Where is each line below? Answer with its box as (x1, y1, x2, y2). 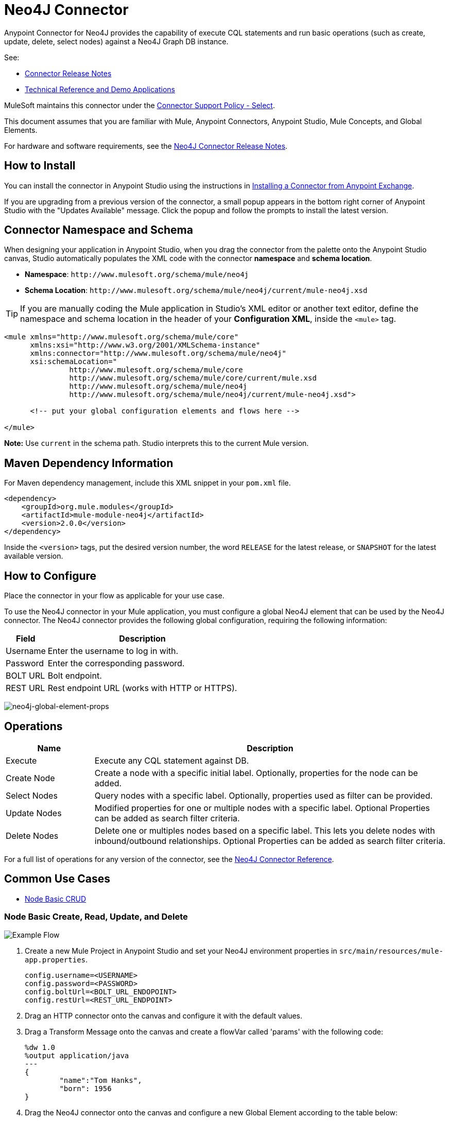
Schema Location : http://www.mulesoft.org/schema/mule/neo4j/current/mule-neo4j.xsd (25, 286, 368, 295)
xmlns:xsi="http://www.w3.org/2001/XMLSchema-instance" (30, 341, 261, 350)
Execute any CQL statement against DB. (94, 755, 249, 766)
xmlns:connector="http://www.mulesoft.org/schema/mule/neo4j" (30, 349, 286, 358)
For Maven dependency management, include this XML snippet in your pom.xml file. (4, 478, 291, 488)
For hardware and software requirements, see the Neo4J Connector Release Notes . (4, 141, 288, 150)
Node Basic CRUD (25, 894, 87, 903)
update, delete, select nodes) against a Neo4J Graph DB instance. (4, 37, 229, 46)
